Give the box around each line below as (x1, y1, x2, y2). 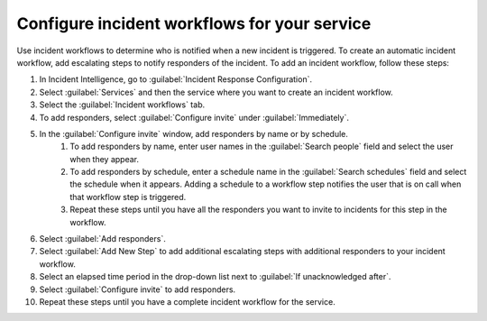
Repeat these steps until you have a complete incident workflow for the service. (39, 296, 335, 307)
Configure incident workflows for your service (16, 14, 372, 33)
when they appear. (69, 153, 140, 164)
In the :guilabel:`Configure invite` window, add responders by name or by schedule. (39, 128, 349, 139)
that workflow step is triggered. (69, 191, 187, 202)
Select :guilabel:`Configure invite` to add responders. (39, 284, 236, 295)
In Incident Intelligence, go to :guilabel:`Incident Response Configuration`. (39, 74, 313, 85)
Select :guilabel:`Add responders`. (39, 234, 166, 244)
